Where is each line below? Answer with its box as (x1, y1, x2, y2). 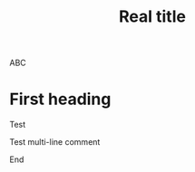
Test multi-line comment (9, 137, 101, 148)
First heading (9, 89, 112, 110)
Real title (119, 6, 186, 27)
